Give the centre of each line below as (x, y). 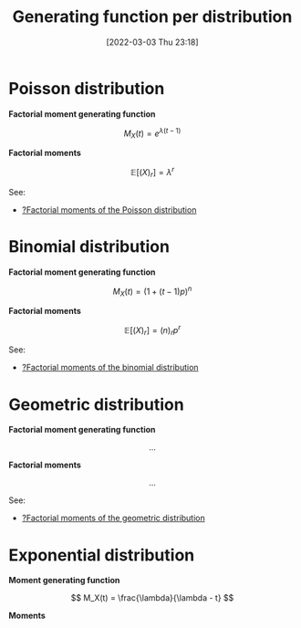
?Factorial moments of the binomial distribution (110, 368)
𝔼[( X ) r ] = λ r (152, 173)
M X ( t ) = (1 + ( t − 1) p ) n (152, 291)
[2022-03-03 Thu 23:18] (152, 42)
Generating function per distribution (152, 17)
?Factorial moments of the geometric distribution (114, 518)
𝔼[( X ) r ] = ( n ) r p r (152, 330)
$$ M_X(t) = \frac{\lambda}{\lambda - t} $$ (152, 598)
